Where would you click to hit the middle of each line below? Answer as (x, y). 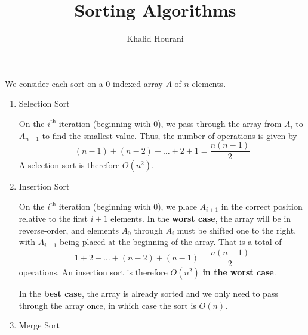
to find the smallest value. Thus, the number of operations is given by (170, 135)
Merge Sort (39, 325)
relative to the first (53, 218)
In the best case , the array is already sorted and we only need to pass (148, 293)
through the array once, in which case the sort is (107, 305)
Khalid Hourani (155, 38)
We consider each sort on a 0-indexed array (84, 83)
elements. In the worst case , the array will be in (201, 218)
